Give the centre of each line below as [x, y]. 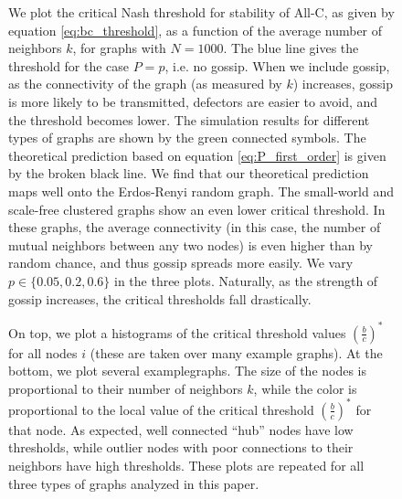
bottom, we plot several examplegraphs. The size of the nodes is [188, 371]
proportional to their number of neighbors [126, 388]
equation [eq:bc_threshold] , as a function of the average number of [196, 30]
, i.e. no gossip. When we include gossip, [277, 65]
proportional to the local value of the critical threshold [161, 409]
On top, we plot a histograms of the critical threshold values [177, 332]
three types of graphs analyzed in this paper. [134, 483]
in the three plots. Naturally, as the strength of [246, 280]
